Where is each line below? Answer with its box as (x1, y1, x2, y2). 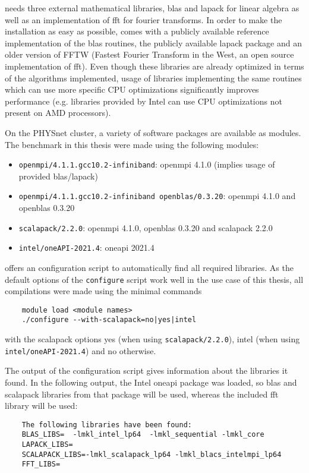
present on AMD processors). (5, 106, 111, 119)
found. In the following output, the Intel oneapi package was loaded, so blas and (5, 376, 297, 388)
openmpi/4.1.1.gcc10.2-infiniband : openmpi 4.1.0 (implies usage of (18, 158, 275, 171)
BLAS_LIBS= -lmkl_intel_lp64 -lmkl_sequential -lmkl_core (21, 430, 264, 439)
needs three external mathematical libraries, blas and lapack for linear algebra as (5, 2, 299, 14)
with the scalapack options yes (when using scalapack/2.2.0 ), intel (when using (5, 333, 300, 345)
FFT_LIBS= (21, 460, 61, 469)
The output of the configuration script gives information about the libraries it (5, 364, 288, 377)
